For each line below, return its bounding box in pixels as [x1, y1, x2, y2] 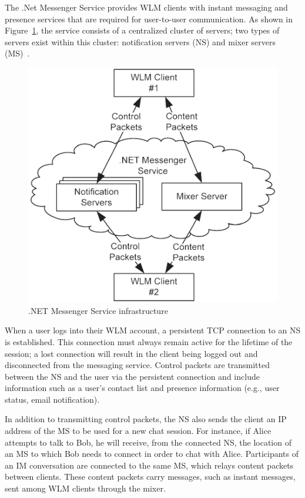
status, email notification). [5, 393, 100, 405]
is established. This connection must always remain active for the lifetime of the [5, 335, 293, 347]
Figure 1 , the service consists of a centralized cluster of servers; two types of [5, 24, 280, 36]
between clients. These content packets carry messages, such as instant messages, [5, 470, 296, 483]
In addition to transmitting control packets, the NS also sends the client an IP [5, 413, 287, 425]
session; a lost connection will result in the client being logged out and [5, 347, 258, 359]
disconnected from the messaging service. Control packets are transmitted [5, 359, 270, 371]
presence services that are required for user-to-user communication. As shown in [5, 12, 293, 25]
